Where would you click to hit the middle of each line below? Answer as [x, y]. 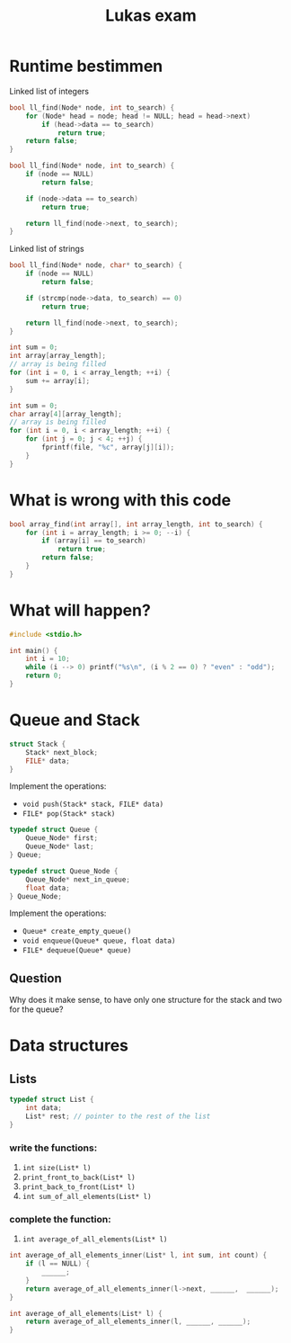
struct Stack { [38, 744]
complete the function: [60, 1219]
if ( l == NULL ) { [58, 1264]
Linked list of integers [49, 91]
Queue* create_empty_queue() [77, 932]
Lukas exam [151, 16]
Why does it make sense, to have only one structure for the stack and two [146, 1000]
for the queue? [36, 1009]
